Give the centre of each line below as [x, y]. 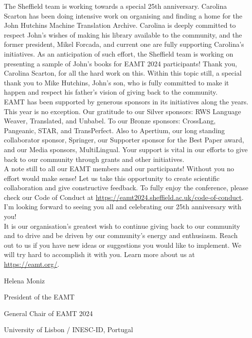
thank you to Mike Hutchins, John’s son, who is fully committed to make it [117, 82]
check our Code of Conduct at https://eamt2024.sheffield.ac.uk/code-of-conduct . [124, 197]
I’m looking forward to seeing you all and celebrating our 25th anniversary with [123, 207]
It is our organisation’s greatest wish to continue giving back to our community [122, 226]
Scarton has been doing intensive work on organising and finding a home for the [123, 15]
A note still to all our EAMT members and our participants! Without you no [119, 169]
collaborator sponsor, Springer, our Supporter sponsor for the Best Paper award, [124, 140]
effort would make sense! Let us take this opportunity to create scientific [112, 178]
